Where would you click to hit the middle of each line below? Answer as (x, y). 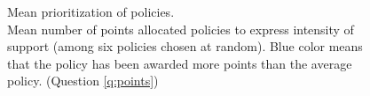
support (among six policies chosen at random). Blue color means (185, 46)
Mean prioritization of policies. (91, 11)
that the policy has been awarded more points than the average (180, 63)
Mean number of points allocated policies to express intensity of (181, 29)
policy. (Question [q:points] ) (83, 81)
